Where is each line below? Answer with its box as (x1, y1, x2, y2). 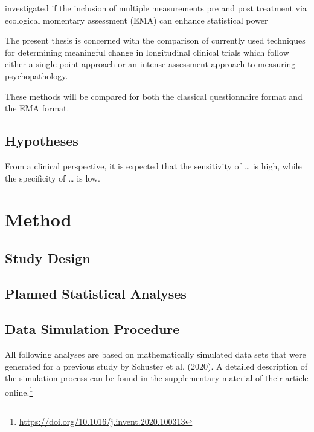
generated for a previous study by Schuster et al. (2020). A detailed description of (5, 359, 308, 372)
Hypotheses (5, 131, 78, 150)
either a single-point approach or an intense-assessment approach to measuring (5, 57, 296, 70)
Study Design (5, 248, 91, 267)
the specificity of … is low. (5, 171, 100, 184)
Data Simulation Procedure (5, 319, 180, 338)
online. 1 (5, 384, 33, 398)
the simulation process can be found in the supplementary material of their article (5, 371, 309, 384)
